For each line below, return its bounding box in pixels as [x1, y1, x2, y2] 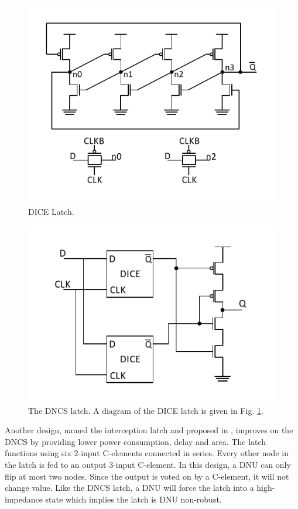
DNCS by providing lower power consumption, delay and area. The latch [5, 435, 266, 447]
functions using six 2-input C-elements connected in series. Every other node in [5, 447, 289, 459]
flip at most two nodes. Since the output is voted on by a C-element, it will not [5, 470, 289, 482]
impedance [5, 493, 43, 505]
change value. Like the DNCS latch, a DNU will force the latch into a [5, 481, 254, 494]
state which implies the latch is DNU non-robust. [45, 493, 222, 505]
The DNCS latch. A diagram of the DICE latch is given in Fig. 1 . [28, 404, 263, 416]
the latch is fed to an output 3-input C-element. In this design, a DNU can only [5, 458, 291, 470]
